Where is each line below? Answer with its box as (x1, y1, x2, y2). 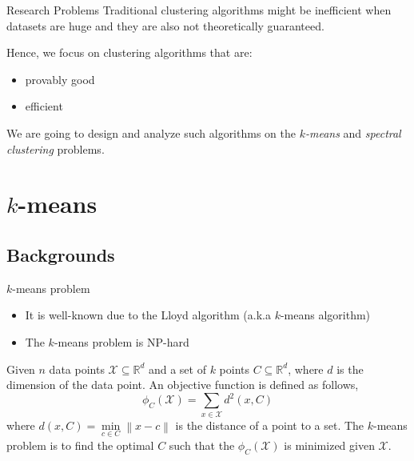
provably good (25, 70, 95, 87)
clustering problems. (6, 140, 105, 157)
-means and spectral (305, 124, 401, 141)
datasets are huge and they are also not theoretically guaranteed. (6, 17, 324, 34)
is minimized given (284, 436, 375, 453)
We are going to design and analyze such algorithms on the (6, 124, 296, 141)
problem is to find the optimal (6, 436, 154, 453)
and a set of (148, 360, 206, 377)
